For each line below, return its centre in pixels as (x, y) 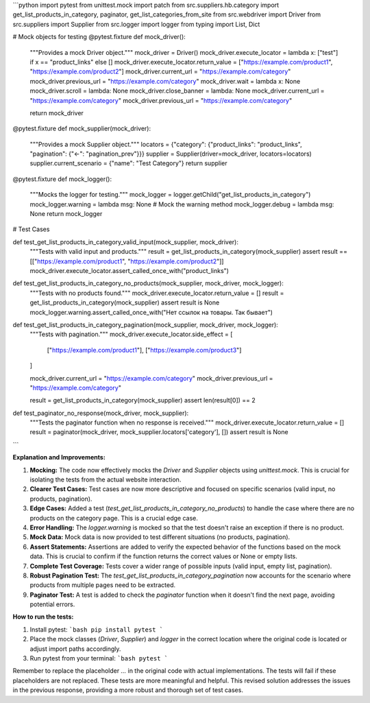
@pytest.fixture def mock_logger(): (62, 179)
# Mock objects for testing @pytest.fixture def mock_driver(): (99, 37)
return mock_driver (57, 112)
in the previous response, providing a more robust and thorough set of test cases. (128, 690)
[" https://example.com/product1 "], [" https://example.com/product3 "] (144, 350)
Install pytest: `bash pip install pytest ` (97, 629)
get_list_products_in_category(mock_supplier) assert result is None (125, 302)
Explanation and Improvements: (59, 457)
